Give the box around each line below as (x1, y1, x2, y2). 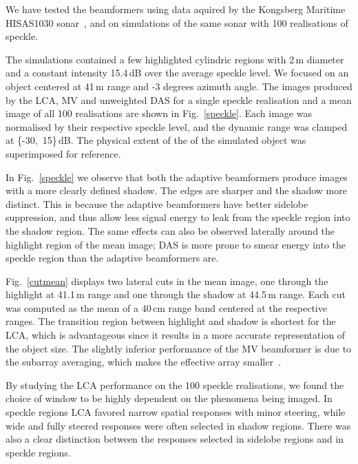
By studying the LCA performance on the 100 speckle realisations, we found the (6, 377, 344, 392)
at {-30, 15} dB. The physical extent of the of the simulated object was (6, 133, 306, 147)
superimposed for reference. (6, 146, 121, 160)
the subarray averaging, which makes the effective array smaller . (6, 355, 281, 369)
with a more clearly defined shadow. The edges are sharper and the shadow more (6, 183, 347, 198)
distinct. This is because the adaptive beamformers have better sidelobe (6, 196, 308, 211)
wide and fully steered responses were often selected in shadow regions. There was (6, 418, 351, 432)
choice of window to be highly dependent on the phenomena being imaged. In (6, 391, 333, 405)
